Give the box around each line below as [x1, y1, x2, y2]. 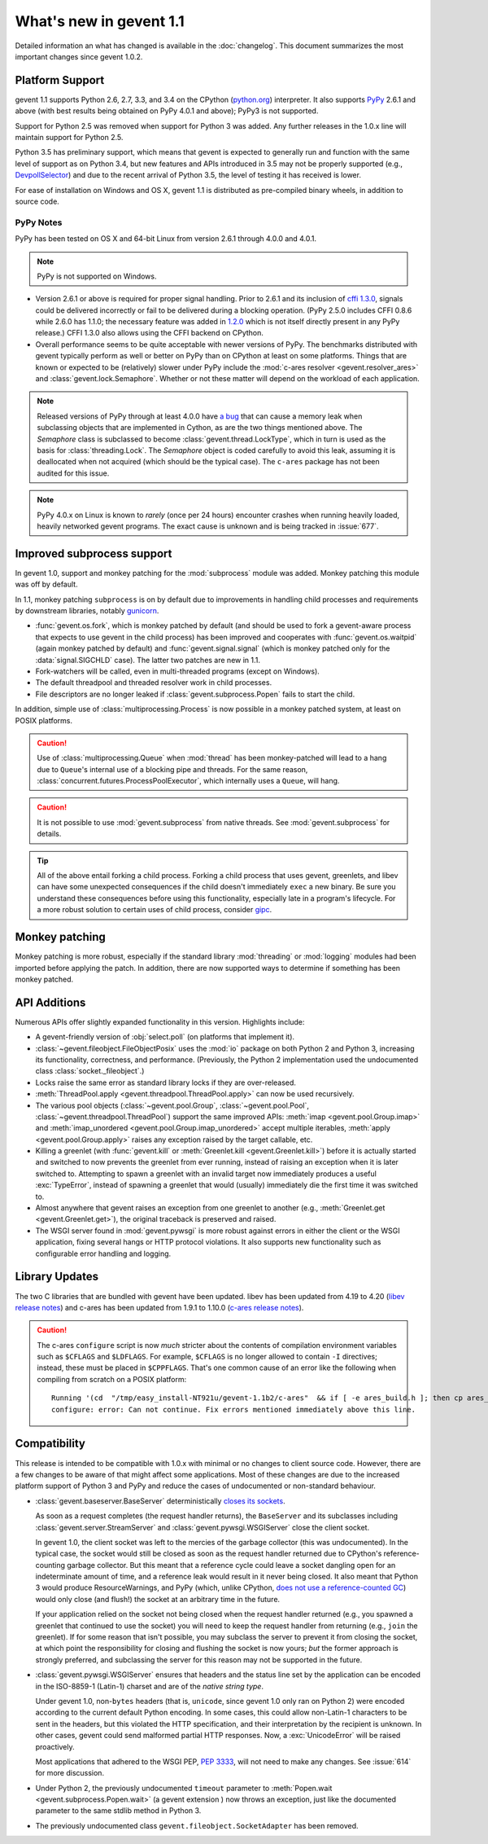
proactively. [35, 1741, 75, 1751]
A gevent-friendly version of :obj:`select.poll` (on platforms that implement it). [35, 1032, 295, 1042]
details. [37, 829, 62, 839]
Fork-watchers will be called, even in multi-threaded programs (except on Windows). [35, 666, 320, 676]
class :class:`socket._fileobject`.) [35, 1066, 145, 1076]
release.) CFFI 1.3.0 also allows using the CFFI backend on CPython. [35, 328, 264, 338]
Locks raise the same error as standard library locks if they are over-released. [35, 1078, 297, 1087]
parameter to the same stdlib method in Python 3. [35, 1806, 202, 1815]
